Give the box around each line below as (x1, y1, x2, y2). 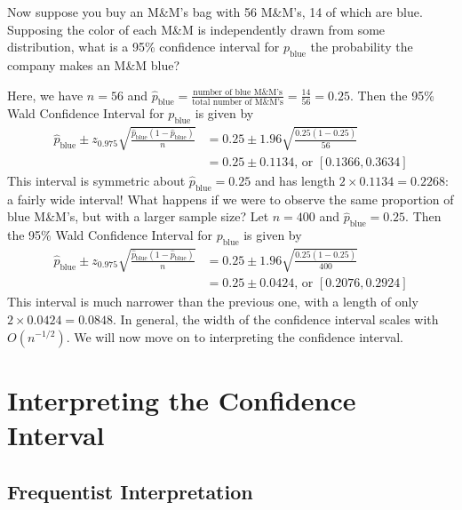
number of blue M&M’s (193, 88, 283, 98)
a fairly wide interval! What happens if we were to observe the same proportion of (7, 189, 454, 208)
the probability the (310, 37, 413, 56)
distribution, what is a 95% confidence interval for (7, 37, 280, 56)
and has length (254, 171, 336, 189)
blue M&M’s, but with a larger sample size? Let (7, 207, 269, 226)
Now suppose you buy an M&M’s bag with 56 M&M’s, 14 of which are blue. (7, 3, 423, 20)
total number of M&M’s (192, 97, 283, 107)
